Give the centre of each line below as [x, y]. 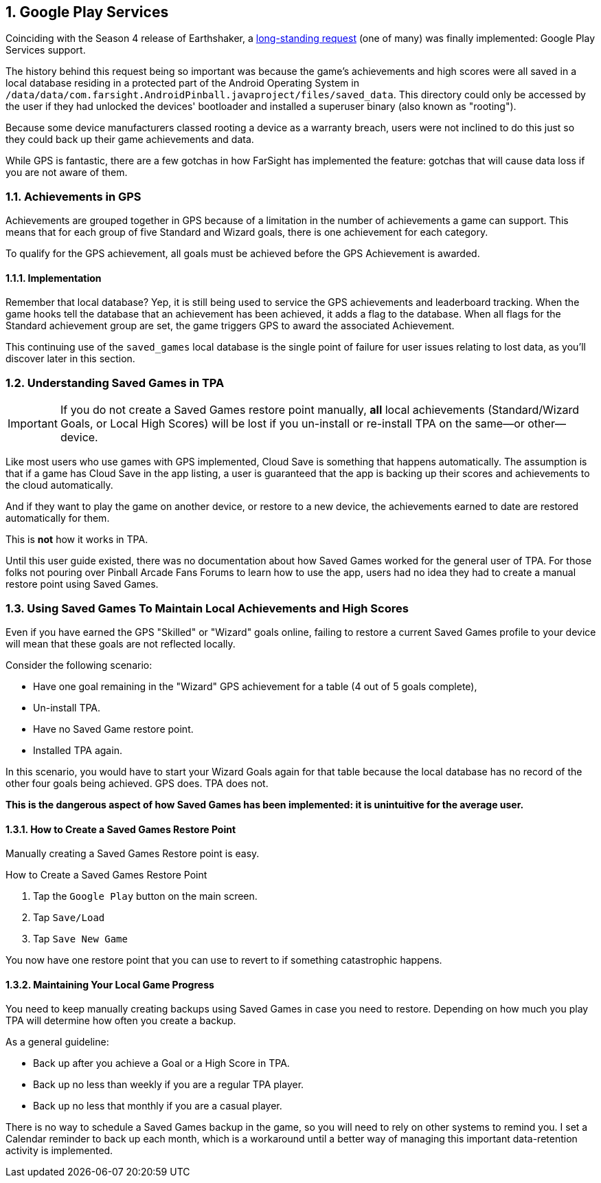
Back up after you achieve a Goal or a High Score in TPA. [161, 1063]
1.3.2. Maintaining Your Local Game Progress [110, 984]
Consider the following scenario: [79, 665]
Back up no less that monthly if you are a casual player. [158, 1106]
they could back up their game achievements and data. [130, 140]
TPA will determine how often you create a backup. [121, 1021]
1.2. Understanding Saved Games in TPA [115, 383]
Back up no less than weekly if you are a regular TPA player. [169, 1085]
